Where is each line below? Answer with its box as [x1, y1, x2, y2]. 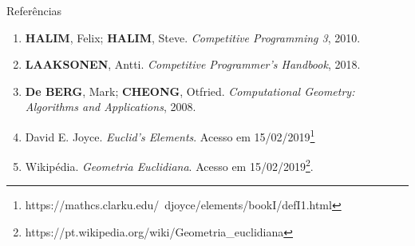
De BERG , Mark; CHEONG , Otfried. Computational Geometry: [25, 82, 355, 99]
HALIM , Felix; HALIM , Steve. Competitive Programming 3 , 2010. [25, 29, 361, 46]
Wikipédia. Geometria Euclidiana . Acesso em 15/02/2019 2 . [25, 156, 314, 174]
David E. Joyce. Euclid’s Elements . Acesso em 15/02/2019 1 [25, 125, 315, 145]
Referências [6, 2, 62, 18]
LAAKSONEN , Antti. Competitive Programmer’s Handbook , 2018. [25, 56, 361, 73]
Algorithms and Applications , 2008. [25, 98, 196, 115]
